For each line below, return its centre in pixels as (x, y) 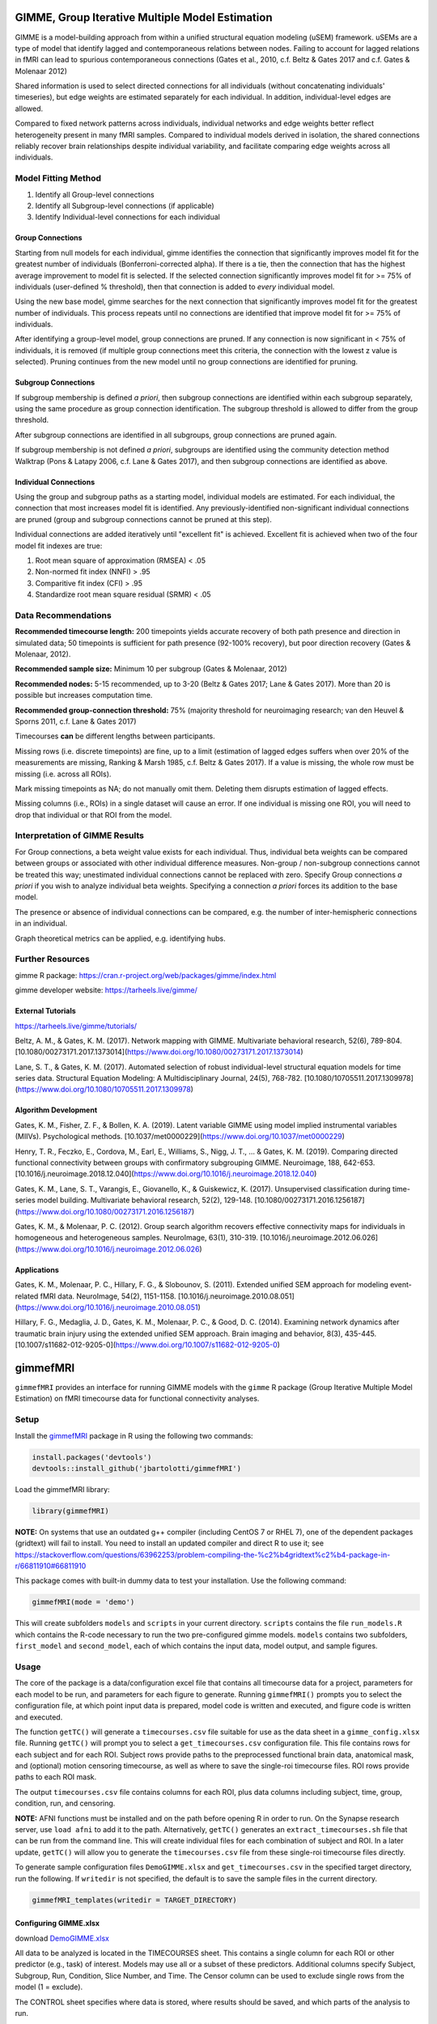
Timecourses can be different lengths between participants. (115, 736)
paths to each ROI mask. (56, 1777)
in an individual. (41, 924)
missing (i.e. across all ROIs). (63, 774)
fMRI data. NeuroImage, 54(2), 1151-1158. (108, 1296)
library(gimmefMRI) (70, 1511)
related (27, 1296)
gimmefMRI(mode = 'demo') (83, 1602)
